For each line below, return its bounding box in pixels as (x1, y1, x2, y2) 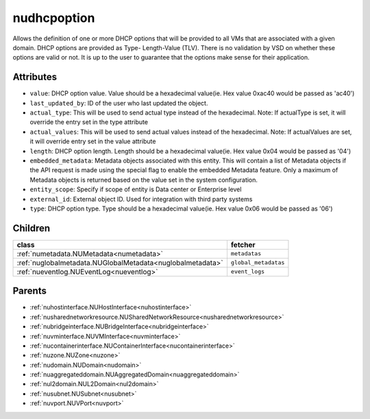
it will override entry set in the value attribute (29, 137, 156, 145)
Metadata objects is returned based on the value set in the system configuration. (29, 176, 258, 184)
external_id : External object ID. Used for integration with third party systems (29, 195, 253, 203)
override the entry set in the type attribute (29, 118, 149, 126)
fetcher (230, 240, 256, 250)
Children (12, 222, 51, 234)
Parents (12, 285, 47, 297)
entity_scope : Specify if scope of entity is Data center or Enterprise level (29, 185, 242, 193)
